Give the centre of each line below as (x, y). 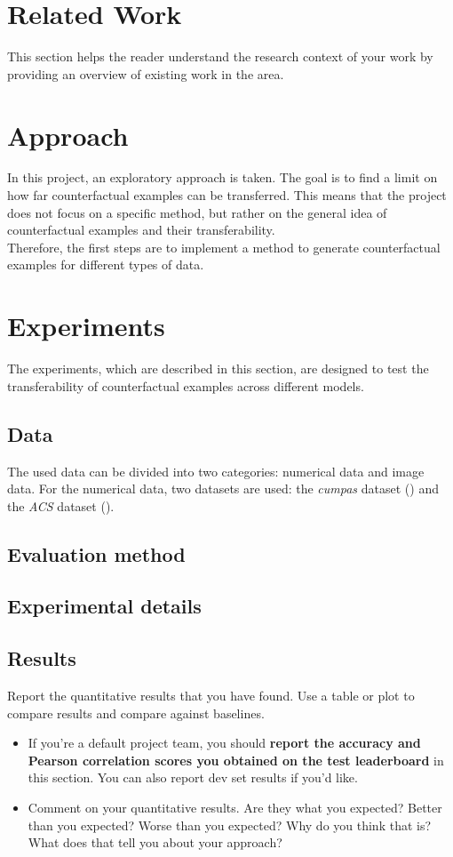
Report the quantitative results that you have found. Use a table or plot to (211, 696)
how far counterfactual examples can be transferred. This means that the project (227, 195)
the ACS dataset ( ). (61, 505)
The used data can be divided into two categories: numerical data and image (216, 471)
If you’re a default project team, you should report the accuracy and (224, 743)
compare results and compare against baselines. (136, 713)
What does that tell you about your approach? (155, 842)
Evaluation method (96, 553)
